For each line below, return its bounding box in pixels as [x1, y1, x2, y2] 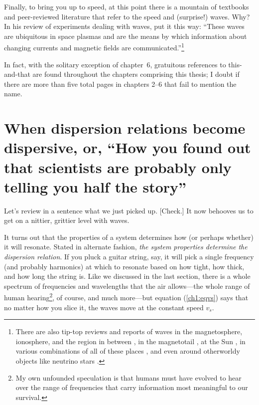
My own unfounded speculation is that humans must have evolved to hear [15, 372, 242, 383]
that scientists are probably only [4, 157, 232, 177]
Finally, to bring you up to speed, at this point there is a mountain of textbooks [4, 1, 249, 11]
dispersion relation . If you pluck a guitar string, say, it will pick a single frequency [4, 251, 254, 262]
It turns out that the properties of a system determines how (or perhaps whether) [4, 231, 254, 242]
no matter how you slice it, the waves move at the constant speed [4, 302, 204, 312]
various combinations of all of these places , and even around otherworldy [15, 346, 240, 356]
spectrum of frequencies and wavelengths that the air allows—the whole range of [4, 280, 250, 291]
